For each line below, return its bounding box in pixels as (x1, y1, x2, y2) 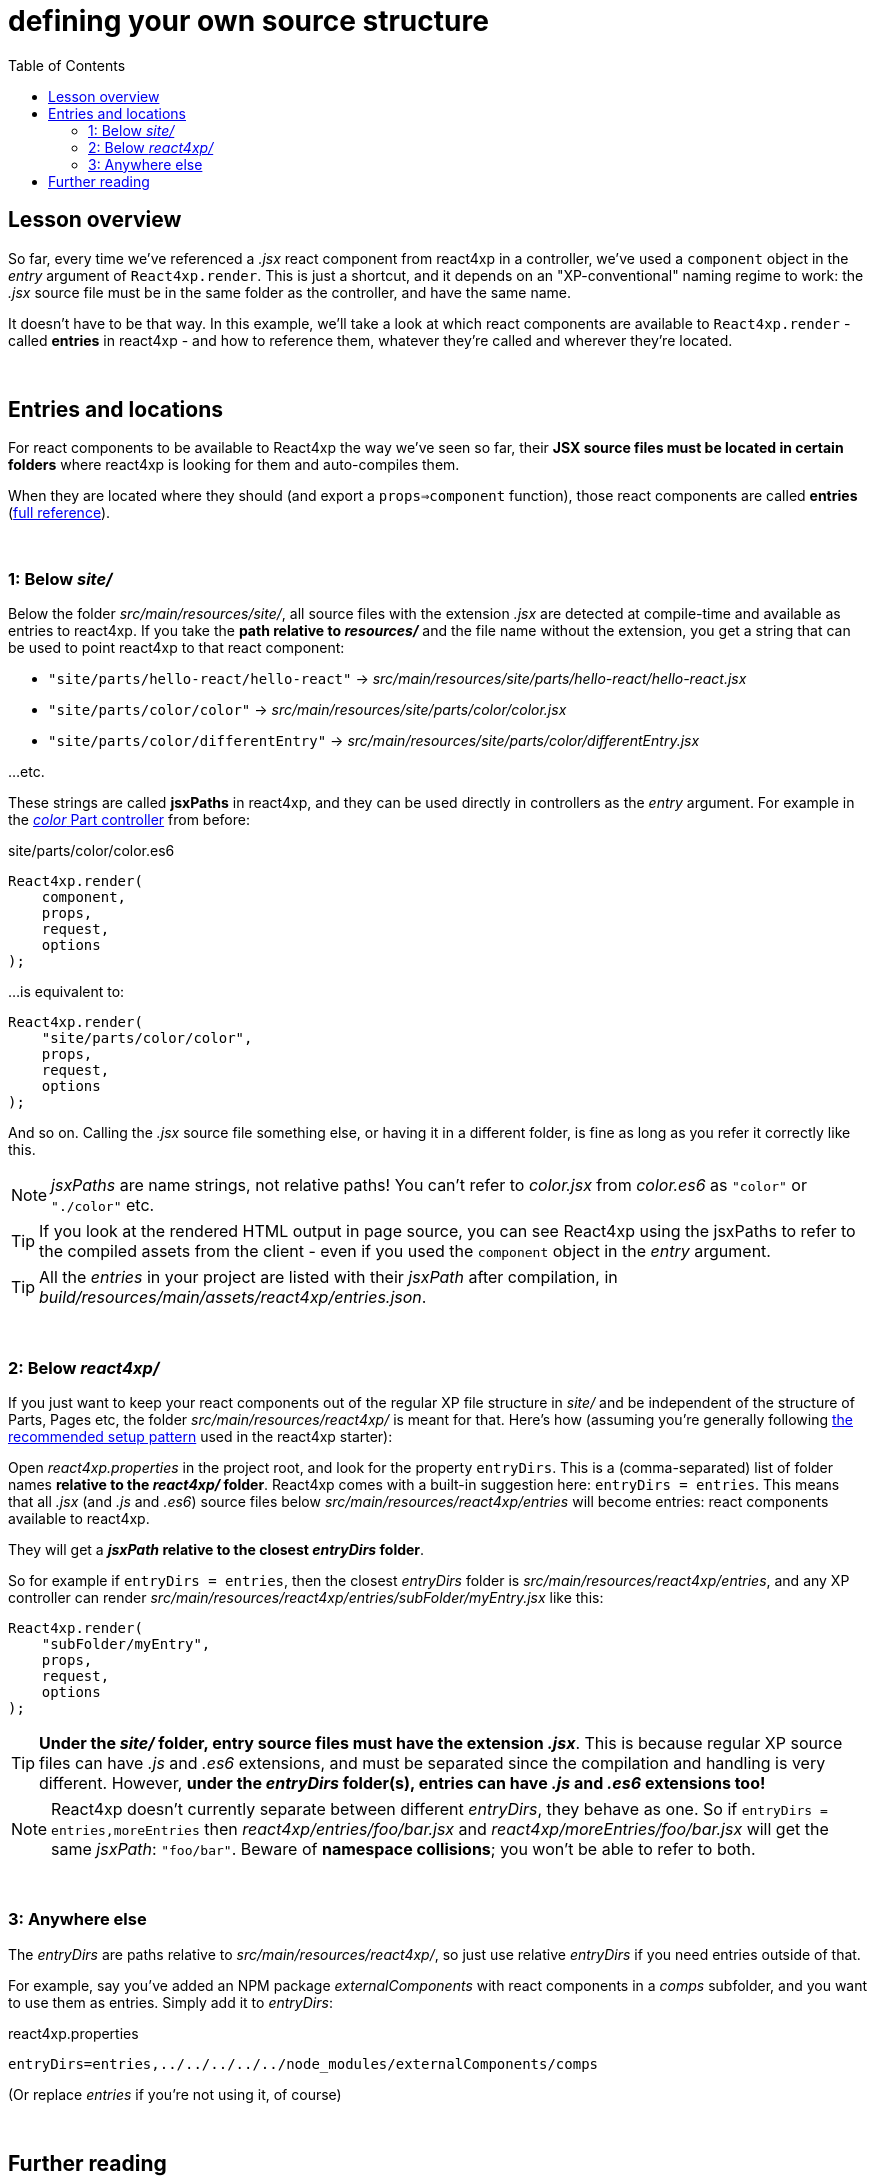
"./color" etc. (51, 1195, 155, 1216)
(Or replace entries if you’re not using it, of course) (8, 2085, 342, 2103)
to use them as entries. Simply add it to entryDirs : (8, 1993, 333, 2011)
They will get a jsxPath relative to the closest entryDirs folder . (8, 1540, 425, 1558)
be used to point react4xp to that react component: (8, 639, 345, 657)
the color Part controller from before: (8, 811, 250, 829)
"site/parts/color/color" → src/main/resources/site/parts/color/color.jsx (48, 701, 567, 719)
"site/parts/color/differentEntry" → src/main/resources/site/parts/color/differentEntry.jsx (48, 732, 700, 750)
